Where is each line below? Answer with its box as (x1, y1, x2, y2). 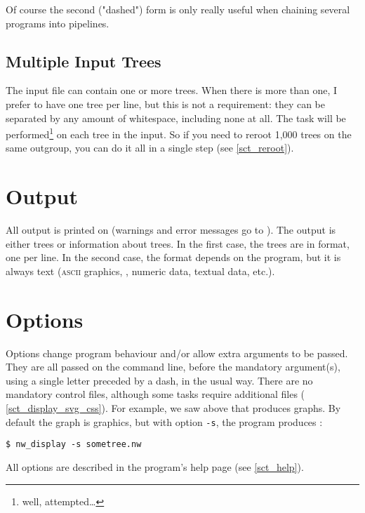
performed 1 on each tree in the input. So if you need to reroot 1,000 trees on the (6, 125, 352, 141)
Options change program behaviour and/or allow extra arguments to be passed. (6, 345, 348, 360)
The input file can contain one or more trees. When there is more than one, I (6, 83, 338, 98)
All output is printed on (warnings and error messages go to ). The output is (6, 222, 336, 237)
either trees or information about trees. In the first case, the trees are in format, (6, 236, 350, 251)
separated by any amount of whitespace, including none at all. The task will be (6, 110, 346, 125)
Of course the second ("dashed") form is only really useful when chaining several (6, 2, 350, 16)
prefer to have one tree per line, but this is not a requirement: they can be (6, 96, 325, 111)
